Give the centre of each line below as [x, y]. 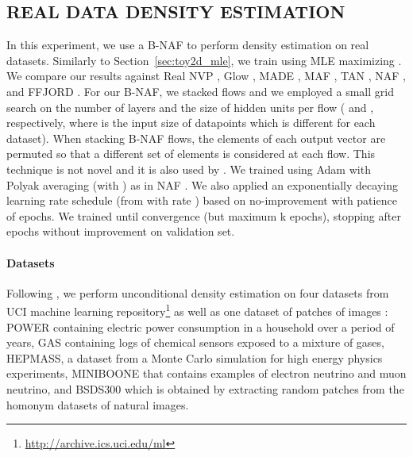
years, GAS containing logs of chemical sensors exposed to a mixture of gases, [195, 342]
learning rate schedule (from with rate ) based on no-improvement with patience [202, 200]
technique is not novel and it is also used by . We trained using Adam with [189, 169]
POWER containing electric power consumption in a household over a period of [201, 326]
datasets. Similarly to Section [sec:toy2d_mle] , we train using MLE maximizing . [204, 60]
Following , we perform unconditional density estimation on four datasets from [198, 292]
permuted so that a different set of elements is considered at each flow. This [191, 154]
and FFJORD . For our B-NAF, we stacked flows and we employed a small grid [200, 91]
